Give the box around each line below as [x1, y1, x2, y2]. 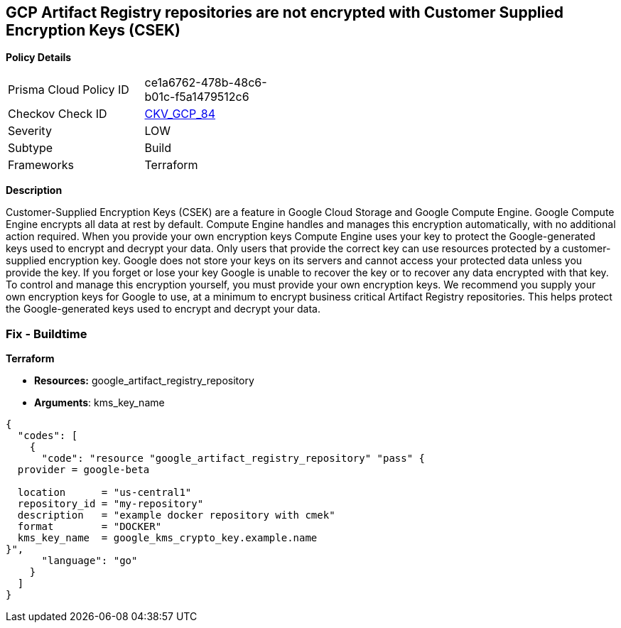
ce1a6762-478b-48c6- [144, 75, 267, 90]
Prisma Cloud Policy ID [8, 82, 129, 97]
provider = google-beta [17, 464, 150, 476]
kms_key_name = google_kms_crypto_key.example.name [17, 532, 318, 544]
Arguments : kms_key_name [34, 396, 165, 409]
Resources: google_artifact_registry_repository [34, 374, 254, 387]
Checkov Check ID [8, 107, 107, 121]
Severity [8, 124, 52, 139]
